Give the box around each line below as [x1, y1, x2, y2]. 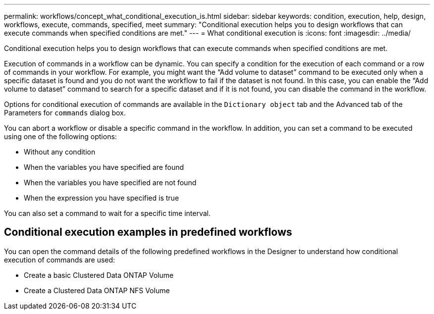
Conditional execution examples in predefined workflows [4, 226, 292, 239]
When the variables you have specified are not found [24, 178, 197, 187]
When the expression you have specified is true [24, 194, 179, 202]
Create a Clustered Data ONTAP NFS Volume [24, 286, 170, 295]
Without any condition [24, 148, 96, 156]
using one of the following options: [4, 132, 117, 141]
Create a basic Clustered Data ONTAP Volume [24, 270, 174, 279]
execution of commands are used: [4, 255, 115, 264]
